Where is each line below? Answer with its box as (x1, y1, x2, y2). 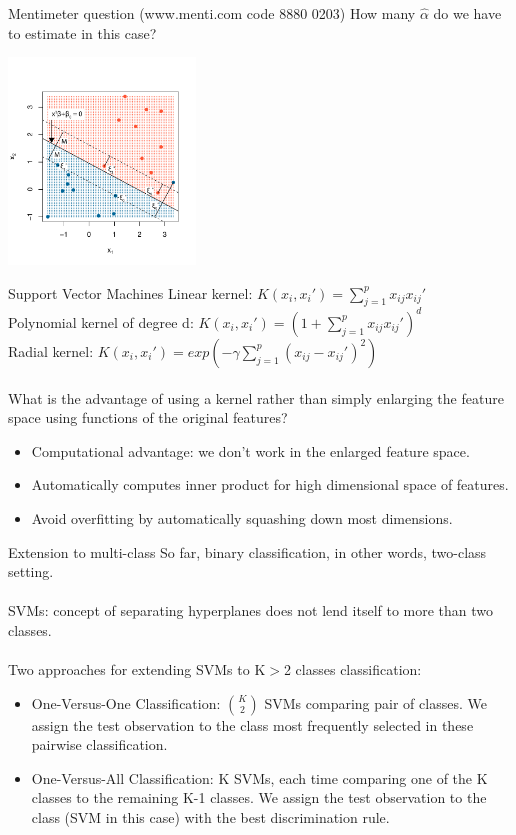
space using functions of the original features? (8, 407, 288, 428)
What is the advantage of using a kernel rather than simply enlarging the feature (8, 387, 504, 408)
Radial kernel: (8, 340, 94, 361)
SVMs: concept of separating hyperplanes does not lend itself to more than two (8, 600, 494, 621)
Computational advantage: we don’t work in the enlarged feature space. (31, 440, 470, 461)
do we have (433, 3, 502, 23)
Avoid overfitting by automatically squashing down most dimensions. (31, 507, 453, 528)
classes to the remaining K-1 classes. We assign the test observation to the (31, 787, 487, 808)
